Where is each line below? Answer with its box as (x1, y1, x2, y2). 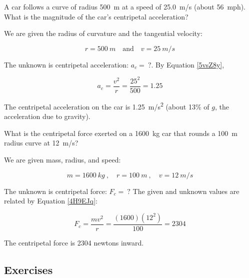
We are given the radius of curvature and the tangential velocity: (4, 28, 202, 38)
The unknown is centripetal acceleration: (4, 59, 129, 69)
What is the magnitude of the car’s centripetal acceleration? (4, 11, 188, 21)
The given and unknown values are (132, 185, 239, 196)
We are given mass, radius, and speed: (4, 154, 121, 164)
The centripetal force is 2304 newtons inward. (4, 237, 144, 247)
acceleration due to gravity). (4, 111, 90, 121)
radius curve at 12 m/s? (4, 137, 78, 148)
